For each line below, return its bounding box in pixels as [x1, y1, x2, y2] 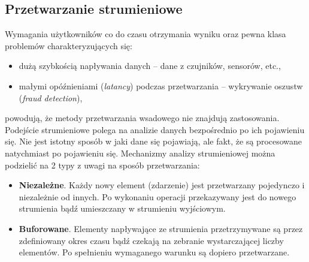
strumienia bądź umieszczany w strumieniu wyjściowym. [19, 202, 226, 215]
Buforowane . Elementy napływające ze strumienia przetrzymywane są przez [19, 222, 303, 234]
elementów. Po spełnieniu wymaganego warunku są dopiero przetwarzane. [19, 246, 290, 258]
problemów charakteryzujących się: [5, 39, 132, 52]
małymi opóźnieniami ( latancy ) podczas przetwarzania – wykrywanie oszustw [19, 79, 303, 92]
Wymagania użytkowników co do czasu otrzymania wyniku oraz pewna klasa [5, 28, 286, 40]
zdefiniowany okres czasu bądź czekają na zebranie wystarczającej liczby [19, 234, 284, 246]
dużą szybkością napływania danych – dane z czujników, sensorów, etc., [19, 59, 281, 72]
